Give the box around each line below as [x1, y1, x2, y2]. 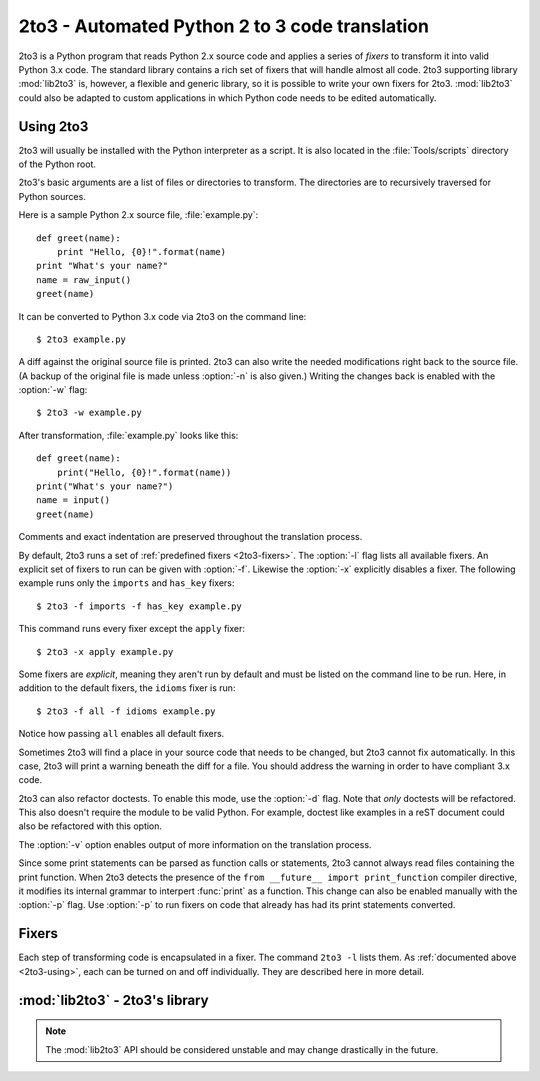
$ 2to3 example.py [36, 333, 127, 345]
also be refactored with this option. [18, 820, 163, 832]
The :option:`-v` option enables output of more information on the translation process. [18, 838, 372, 850]
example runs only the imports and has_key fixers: [18, 577, 235, 589]
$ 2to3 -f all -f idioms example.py [36, 705, 216, 717]
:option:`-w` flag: [18, 384, 88, 396]
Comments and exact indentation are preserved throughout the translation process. [18, 531, 363, 543]
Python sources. [18, 190, 87, 202]
